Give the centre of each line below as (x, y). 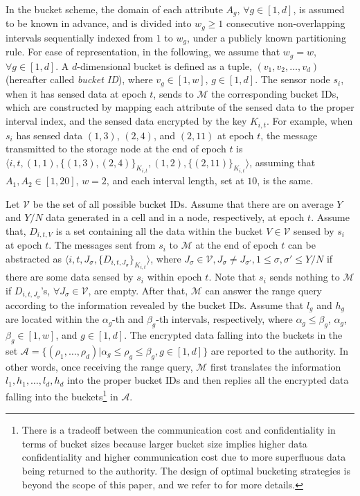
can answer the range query (264, 290)
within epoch (174, 277)
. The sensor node (292, 79)
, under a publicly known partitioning (266, 37)
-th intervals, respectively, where (224, 319)
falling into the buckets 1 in (62, 395)
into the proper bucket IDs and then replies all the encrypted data (208, 380)
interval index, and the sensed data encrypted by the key (126, 121)
